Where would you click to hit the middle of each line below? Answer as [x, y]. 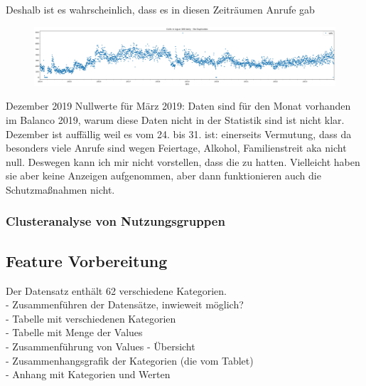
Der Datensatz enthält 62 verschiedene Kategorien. [116, 290]
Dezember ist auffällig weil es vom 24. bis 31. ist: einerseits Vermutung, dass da [179, 134]
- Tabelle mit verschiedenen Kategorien [91, 318]
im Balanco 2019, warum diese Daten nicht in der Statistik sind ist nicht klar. [175, 120]
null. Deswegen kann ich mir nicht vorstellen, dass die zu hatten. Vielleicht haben [183, 161]
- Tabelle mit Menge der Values [74, 332]
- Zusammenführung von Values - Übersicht [101, 346]
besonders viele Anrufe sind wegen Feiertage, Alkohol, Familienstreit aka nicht [176, 148]
